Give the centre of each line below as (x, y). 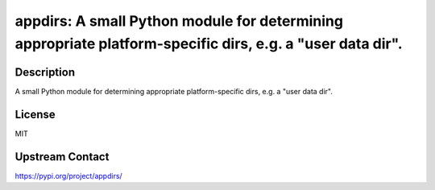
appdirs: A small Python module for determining (179, 21)
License (35, 114)
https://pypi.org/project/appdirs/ (68, 176)
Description (45, 72)
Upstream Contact (62, 157)
